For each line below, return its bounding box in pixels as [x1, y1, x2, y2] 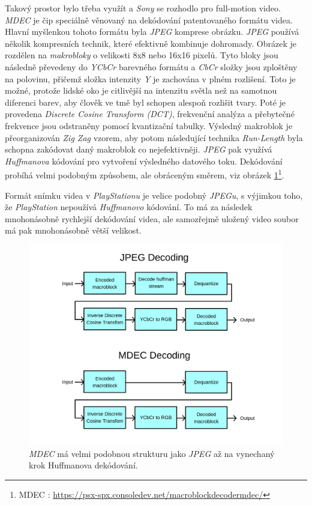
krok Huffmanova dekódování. [29, 459, 138, 471]
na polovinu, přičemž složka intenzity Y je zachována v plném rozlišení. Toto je [5, 72, 296, 85]
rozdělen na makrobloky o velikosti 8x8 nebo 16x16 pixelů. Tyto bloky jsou [5, 49, 278, 61]
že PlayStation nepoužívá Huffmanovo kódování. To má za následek [5, 201, 253, 213]
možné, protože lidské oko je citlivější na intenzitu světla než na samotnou [5, 84, 277, 97]
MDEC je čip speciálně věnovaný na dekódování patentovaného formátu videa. [5, 13, 293, 26]
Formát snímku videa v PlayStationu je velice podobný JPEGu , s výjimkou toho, [5, 189, 303, 201]
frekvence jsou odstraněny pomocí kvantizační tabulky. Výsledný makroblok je [5, 119, 293, 132]
